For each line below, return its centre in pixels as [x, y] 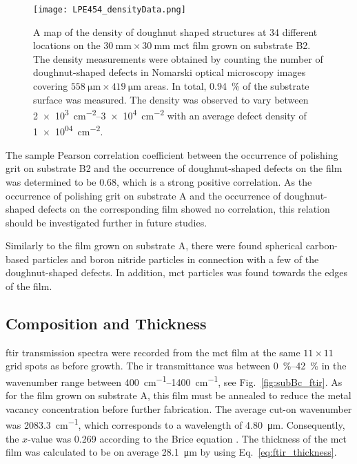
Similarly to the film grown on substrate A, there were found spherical [154, 245]
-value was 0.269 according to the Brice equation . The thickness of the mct [187, 438]
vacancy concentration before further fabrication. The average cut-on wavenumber [179, 408]
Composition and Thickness [106, 323]
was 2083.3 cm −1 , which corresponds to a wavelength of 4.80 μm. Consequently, [175, 424]
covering [51, 86]
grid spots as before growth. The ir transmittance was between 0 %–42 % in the [176, 366]
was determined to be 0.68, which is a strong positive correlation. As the [159, 181]
